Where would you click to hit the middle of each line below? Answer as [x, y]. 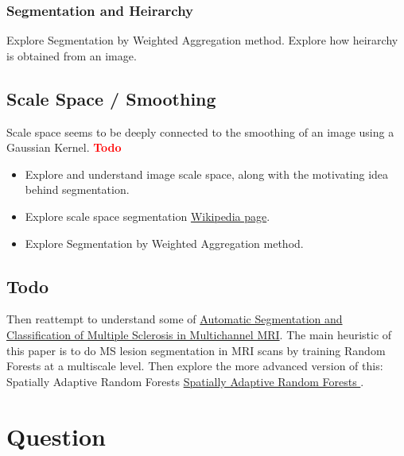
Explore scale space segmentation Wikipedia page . [148, 216]
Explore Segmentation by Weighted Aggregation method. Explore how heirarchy [202, 40]
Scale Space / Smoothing [111, 98]
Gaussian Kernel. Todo [64, 147]
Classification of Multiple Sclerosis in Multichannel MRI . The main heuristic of [199, 334]
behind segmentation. [77, 189]
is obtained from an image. [72, 55]
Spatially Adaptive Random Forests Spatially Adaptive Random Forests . [185, 381]
